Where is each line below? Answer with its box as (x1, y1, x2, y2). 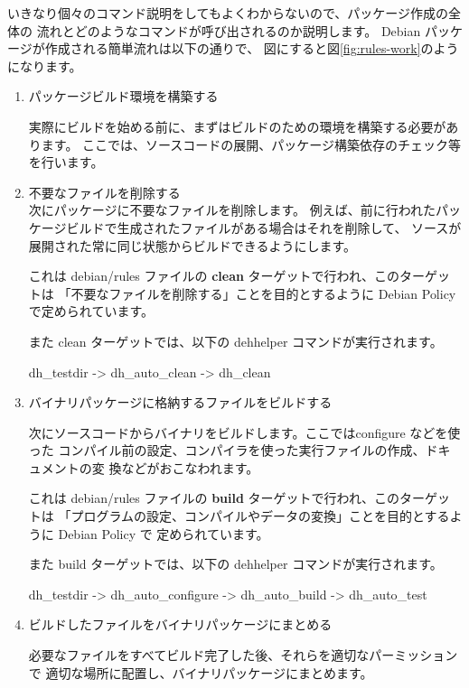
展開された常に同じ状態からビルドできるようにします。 (28, 236, 357, 255)
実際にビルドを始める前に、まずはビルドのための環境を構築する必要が (28, 116, 446, 135)
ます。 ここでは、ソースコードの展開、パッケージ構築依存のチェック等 (41, 135, 462, 153)
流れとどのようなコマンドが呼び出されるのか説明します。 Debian (36, 21, 421, 40)
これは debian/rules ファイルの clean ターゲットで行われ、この (28, 266, 400, 285)
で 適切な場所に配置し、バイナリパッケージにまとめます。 (28, 663, 373, 682)
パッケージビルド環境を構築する (28, 87, 219, 106)
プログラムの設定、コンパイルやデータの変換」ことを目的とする (70, 507, 450, 525)
